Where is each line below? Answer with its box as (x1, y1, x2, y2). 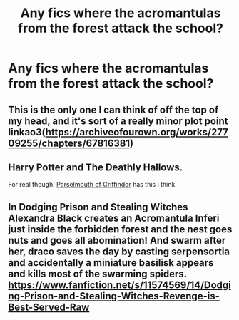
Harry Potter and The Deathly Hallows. (8, 161, 183, 173)
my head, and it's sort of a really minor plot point (8, 115, 228, 127)
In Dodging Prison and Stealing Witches (8, 201, 188, 213)
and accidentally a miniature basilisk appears (8, 257, 214, 269)
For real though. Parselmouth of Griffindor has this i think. (8, 180, 177, 189)
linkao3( (8, 126, 46, 138)
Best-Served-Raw (8, 301, 90, 313)
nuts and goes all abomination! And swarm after (8, 234, 226, 247)
